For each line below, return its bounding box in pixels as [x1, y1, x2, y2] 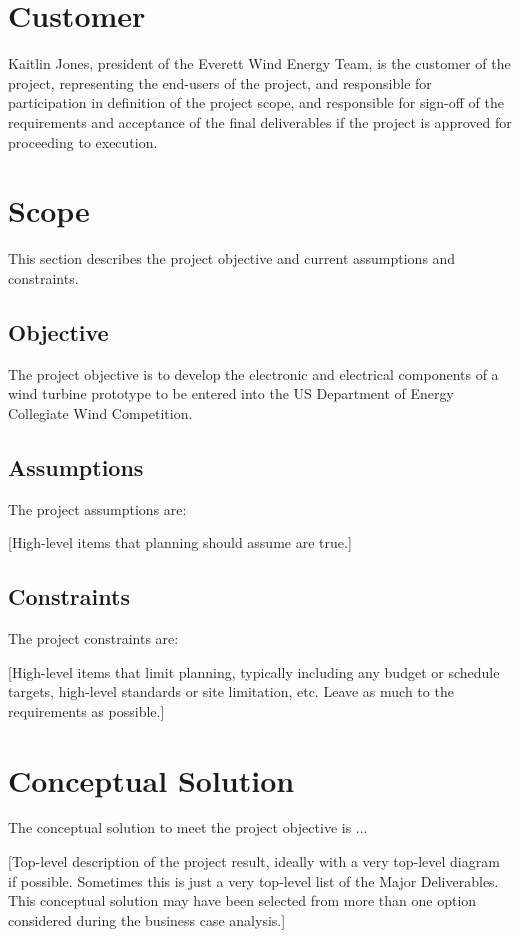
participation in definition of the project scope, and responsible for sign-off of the [8, 92, 504, 113]
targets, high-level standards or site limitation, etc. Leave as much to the [8, 681, 454, 702]
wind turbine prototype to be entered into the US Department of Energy [8, 383, 454, 404]
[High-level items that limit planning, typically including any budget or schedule [8, 661, 500, 682]
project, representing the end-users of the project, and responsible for [8, 72, 432, 93]
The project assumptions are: [8, 498, 187, 519]
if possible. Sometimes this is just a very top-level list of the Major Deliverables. [8, 870, 499, 891]
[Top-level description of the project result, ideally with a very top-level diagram [8, 851, 500, 872]
